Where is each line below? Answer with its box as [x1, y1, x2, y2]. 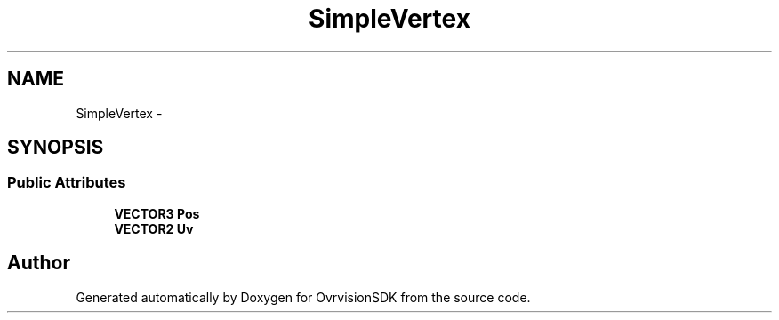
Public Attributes [7, 173, 126, 192]
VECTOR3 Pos [114, 205, 200, 221]
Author [7, 252, 70, 275]
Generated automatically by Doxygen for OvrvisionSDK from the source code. [76, 289, 531, 305]
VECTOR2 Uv [114, 220, 194, 236]
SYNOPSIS [7, 136, 104, 159]
